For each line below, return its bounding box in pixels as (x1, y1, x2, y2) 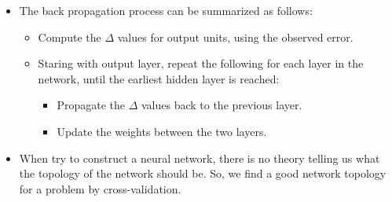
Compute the (38, 28, 101, 45)
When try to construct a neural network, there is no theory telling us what (19, 149, 380, 166)
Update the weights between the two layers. (57, 123, 267, 139)
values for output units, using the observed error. (117, 28, 354, 45)
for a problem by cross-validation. (19, 180, 181, 196)
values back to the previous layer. (141, 97, 302, 113)
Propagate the (57, 97, 125, 113)
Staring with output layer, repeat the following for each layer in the (38, 55, 364, 72)
